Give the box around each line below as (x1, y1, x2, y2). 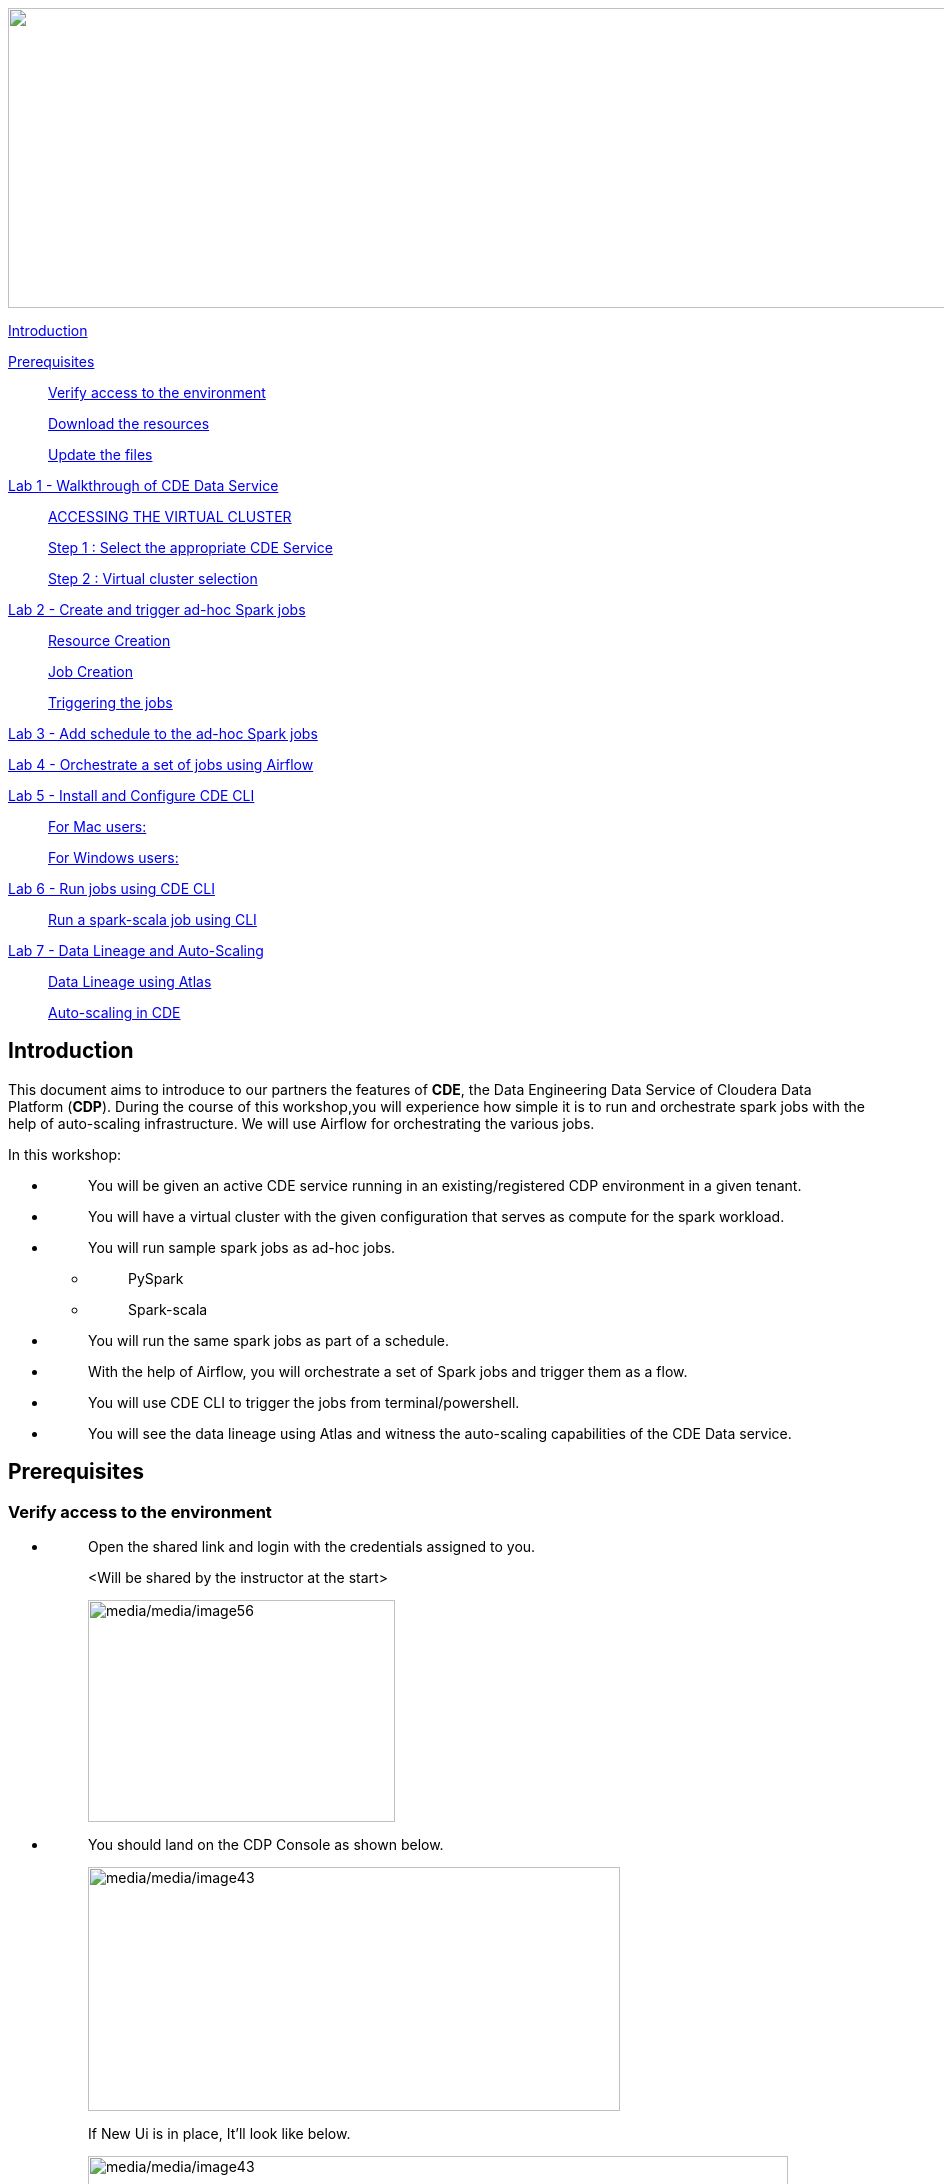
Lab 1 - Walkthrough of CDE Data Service (8, 477, 279, 494)
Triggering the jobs (48, 694, 173, 711)
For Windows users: (48, 849, 179, 866)
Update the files (48, 446, 153, 463)
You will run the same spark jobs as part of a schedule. (88, 1331, 450, 1349)
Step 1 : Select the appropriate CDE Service (48, 539, 333, 556)
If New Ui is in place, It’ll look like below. (88, 2125, 351, 2143)
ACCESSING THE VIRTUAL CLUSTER (48, 508, 292, 525)
